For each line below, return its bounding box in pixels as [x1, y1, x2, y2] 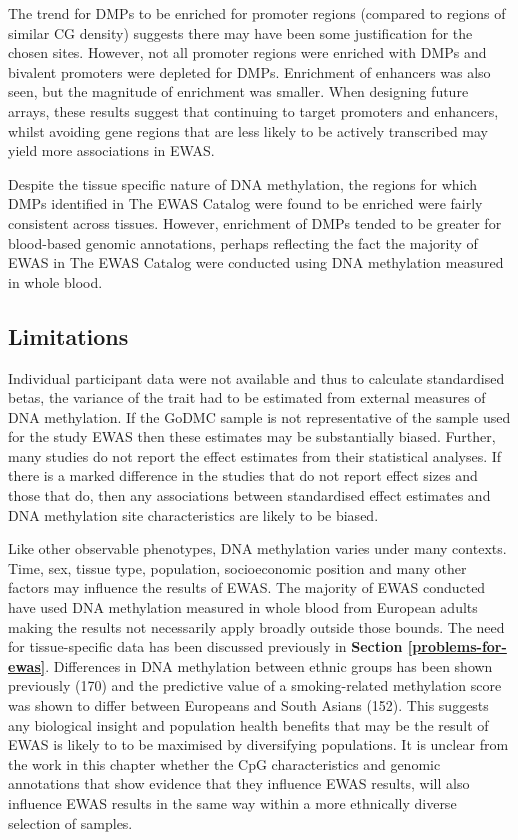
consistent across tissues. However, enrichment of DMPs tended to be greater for [8, 212, 502, 233]
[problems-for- [407, 636, 507, 657]
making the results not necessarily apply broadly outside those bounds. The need [8, 616, 505, 637]
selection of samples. [8, 812, 133, 833]
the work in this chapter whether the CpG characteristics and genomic [8, 753, 441, 774]
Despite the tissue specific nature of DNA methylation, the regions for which [8, 173, 478, 194]
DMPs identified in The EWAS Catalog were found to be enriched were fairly [8, 193, 483, 214]
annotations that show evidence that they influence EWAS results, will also [8, 773, 470, 794]
